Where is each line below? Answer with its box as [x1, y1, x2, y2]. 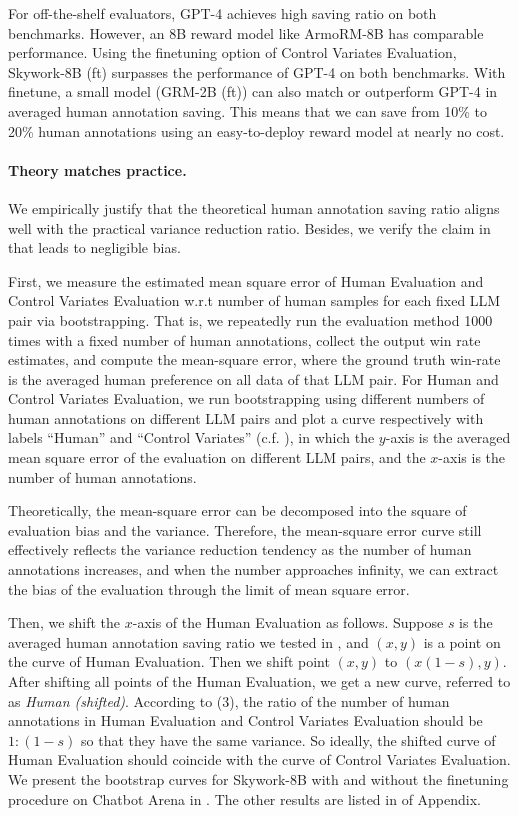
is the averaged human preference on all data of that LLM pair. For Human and [8, 368, 499, 389]
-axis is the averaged [385, 427, 511, 448]
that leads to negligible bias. [8, 237, 181, 258]
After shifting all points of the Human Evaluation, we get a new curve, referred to [8, 671, 511, 692]
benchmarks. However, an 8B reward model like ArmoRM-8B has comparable [8, 22, 484, 43]
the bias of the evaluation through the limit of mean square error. [8, 578, 410, 599]
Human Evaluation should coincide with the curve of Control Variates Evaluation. [8, 749, 511, 770]
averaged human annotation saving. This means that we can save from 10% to [8, 100, 488, 121]
